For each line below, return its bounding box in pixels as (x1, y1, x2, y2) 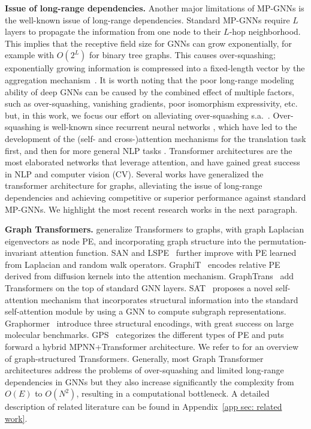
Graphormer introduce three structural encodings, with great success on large (5, 316, 294, 329)
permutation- (258, 234, 307, 247)
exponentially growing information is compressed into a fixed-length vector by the (5, 62, 305, 74)
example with (5, 49, 55, 61)
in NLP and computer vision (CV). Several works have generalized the (5, 167, 264, 180)
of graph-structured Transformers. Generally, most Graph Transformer (5, 352, 264, 364)
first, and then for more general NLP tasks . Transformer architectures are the (5, 144, 292, 156)
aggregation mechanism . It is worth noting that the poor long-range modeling (5, 73, 294, 86)
